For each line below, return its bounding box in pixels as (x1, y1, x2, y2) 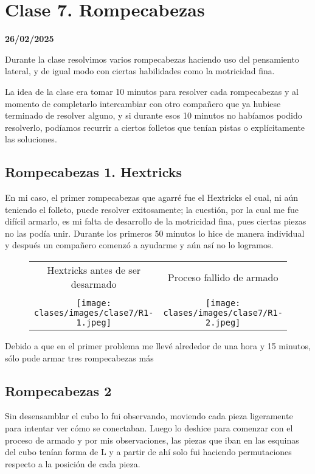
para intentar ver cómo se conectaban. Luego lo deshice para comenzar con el (5, 422, 293, 434)
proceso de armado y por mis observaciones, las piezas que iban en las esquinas (5, 433, 299, 446)
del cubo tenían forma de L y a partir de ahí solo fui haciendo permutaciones (5, 445, 292, 458)
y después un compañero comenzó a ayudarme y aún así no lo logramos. (5, 239, 274, 251)
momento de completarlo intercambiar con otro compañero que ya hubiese (5, 97, 281, 110)
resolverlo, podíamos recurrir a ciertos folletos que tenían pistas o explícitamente (5, 120, 305, 133)
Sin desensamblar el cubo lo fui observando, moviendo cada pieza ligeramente (5, 410, 293, 422)
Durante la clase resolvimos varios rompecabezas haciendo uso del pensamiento (5, 52, 299, 65)
